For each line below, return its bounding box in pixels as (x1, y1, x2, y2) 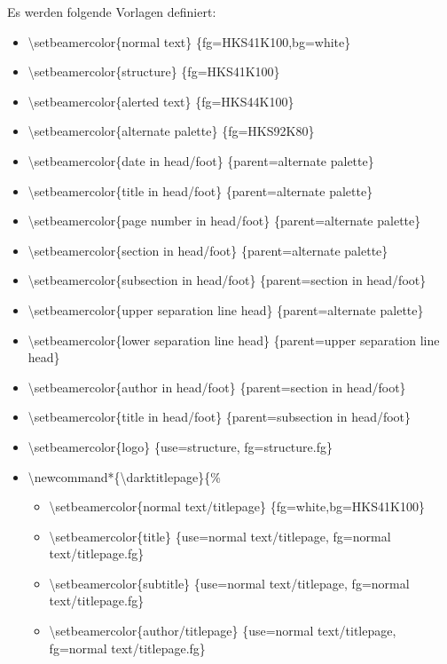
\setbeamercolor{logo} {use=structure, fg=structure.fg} (27, 437, 333, 455)
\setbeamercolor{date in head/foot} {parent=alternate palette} (27, 151, 374, 170)
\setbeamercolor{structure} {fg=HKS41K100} (27, 62, 280, 81)
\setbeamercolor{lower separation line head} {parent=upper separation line (27, 330, 440, 349)
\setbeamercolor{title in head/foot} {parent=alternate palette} (27, 181, 373, 200)
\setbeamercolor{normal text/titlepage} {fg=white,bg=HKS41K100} (49, 497, 425, 516)
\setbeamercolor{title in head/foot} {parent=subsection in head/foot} (27, 407, 412, 426)
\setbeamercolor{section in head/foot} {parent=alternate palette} (27, 241, 388, 259)
